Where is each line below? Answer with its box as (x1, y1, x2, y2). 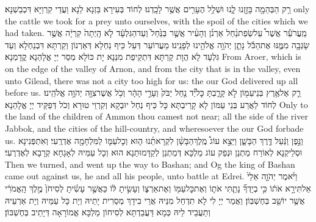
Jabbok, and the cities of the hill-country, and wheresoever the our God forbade (5, 121, 304, 134)
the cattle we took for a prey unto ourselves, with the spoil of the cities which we (5, 14, 308, 27)
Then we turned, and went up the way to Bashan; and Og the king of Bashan (5, 157, 295, 170)
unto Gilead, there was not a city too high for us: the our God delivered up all (5, 74, 298, 87)
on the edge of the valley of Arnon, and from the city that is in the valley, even (5, 62, 301, 74)
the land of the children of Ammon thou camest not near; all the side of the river (5, 110, 308, 123)
